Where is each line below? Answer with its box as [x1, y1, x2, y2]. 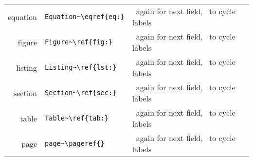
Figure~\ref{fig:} [45, 38, 113, 46]
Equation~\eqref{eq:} [45, 13, 125, 20]
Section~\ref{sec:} [45, 89, 117, 97]
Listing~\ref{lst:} [45, 63, 117, 71]
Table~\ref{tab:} [45, 114, 108, 122]
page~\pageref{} [45, 140, 105, 147]
